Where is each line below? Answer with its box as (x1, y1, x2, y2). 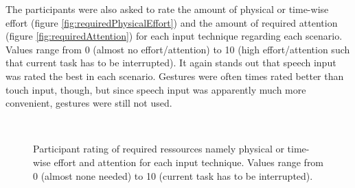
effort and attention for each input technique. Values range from (54, 155, 324, 169)
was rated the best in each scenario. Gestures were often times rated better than (5, 68, 344, 83)
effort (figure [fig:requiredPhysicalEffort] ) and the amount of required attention (5, 15, 338, 29)
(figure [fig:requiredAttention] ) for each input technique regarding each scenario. (5, 29, 343, 43)
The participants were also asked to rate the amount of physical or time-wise (5, 2, 329, 16)
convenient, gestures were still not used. (5, 96, 172, 110)
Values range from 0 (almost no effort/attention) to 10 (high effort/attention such (5, 42, 350, 56)
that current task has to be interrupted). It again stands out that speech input (5, 55, 336, 70)
